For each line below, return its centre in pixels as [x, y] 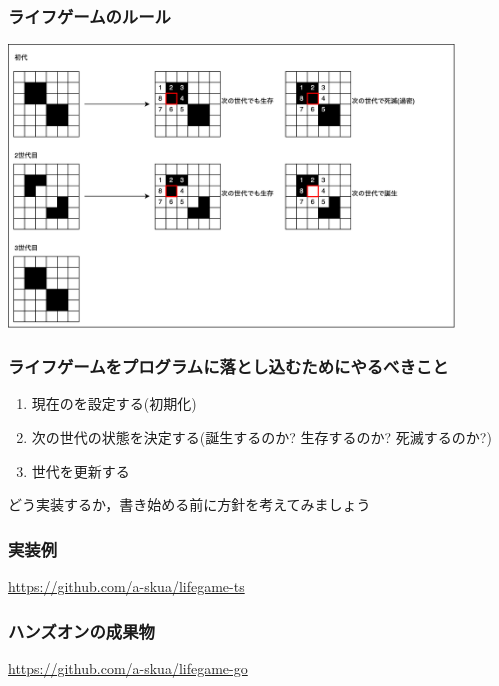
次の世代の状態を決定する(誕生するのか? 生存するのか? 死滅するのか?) [261, 437]
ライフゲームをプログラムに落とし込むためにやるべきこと [228, 366]
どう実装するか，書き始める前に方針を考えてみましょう [189, 504]
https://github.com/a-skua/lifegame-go [128, 667]
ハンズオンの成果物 [81, 630]
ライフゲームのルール [89, 15]
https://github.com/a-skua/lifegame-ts [126, 586]
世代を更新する [80, 470]
